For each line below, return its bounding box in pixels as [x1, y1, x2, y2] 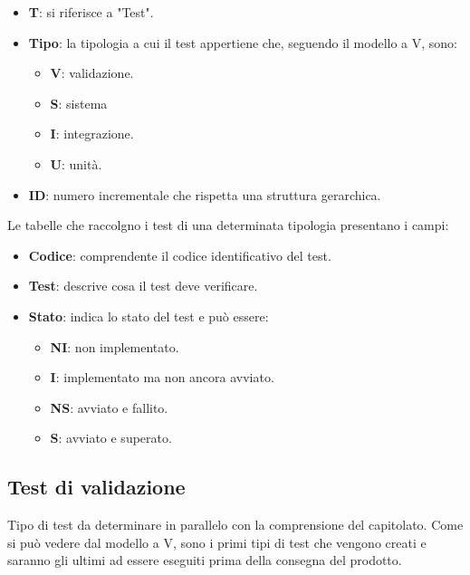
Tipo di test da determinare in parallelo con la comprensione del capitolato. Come [7, 515, 464, 534]
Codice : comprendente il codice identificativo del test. [28, 245, 331, 264]
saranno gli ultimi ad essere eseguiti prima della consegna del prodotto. [7, 551, 402, 570]
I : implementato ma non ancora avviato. [50, 368, 274, 387]
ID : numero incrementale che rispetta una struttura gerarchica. [28, 185, 381, 204]
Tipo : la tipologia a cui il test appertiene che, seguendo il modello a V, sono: [28, 33, 458, 52]
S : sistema [50, 93, 108, 112]
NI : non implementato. [50, 337, 179, 356]
